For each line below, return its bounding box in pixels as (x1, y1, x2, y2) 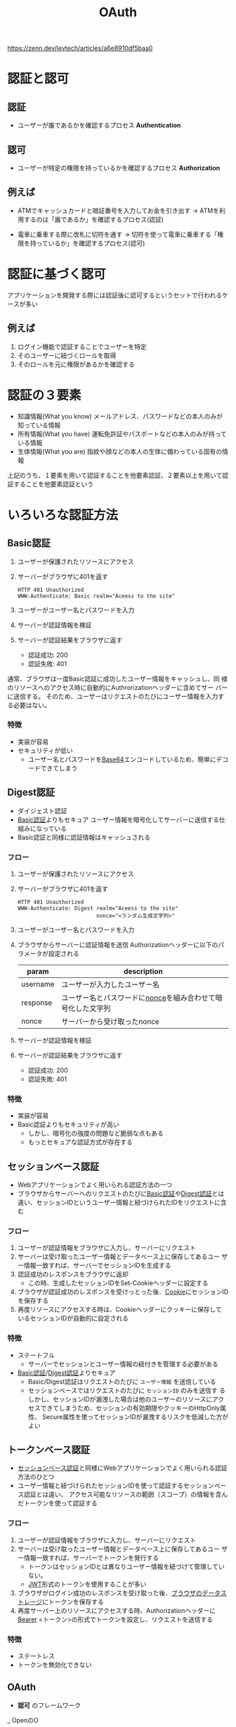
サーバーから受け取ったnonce (61, 1016, 159, 1026)
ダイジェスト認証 (17, 806, 67, 815)
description (124, 966, 164, 976)
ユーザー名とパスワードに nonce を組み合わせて (61, 993, 216, 1003)
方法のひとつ (17, 1473, 55, 1481)
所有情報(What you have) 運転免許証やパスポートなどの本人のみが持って (17, 429, 227, 438)
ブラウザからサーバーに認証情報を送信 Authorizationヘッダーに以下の (17, 940, 218, 948)
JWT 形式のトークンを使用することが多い (27, 1580, 147, 1588)
